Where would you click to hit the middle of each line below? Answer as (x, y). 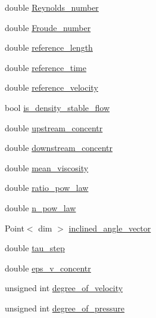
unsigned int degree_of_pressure (65, 308)
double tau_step (35, 248)
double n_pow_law (40, 207)
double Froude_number (48, 27)
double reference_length (49, 47)
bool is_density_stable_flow (57, 107)
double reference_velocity (52, 87)
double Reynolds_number (52, 7)
